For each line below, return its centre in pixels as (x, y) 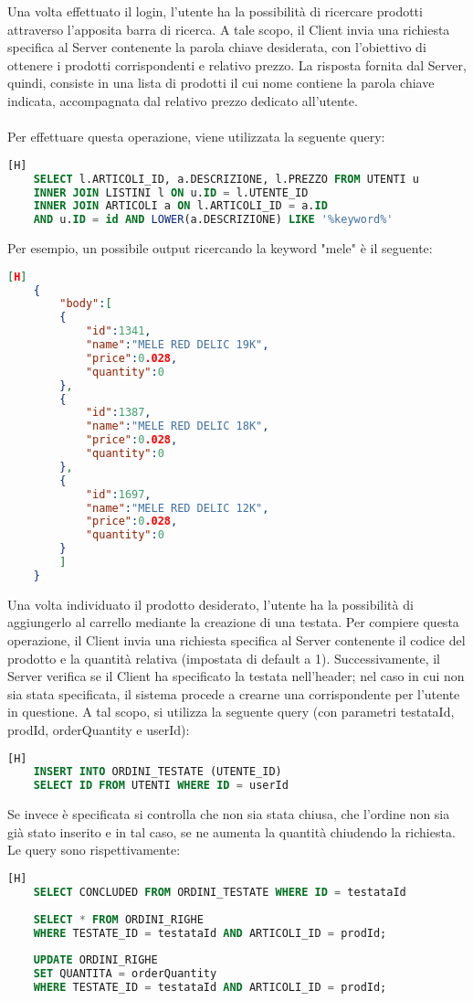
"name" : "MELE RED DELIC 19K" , (177, 345)
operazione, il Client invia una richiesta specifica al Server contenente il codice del (236, 640)
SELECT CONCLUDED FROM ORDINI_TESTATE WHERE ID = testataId (220, 892)
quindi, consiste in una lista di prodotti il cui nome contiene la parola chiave (221, 83)
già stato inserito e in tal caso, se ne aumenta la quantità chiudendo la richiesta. (231, 831)
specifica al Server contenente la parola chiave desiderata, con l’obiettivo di (217, 47)
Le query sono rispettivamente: (94, 850)
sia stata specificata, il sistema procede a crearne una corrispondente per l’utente (234, 693)
